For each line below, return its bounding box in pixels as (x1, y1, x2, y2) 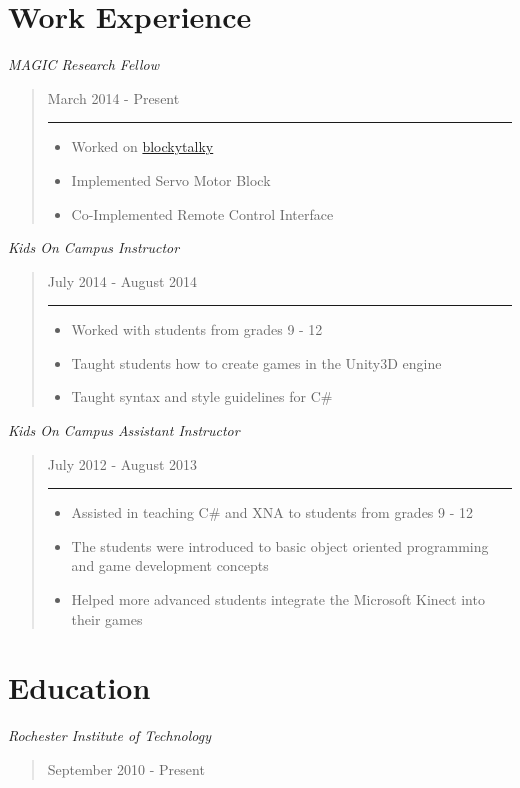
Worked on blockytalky (71, 136, 214, 157)
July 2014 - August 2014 (47, 270, 198, 291)
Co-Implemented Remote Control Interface (71, 203, 334, 224)
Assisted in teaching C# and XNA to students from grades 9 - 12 (71, 502, 474, 523)
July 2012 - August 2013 (47, 453, 198, 474)
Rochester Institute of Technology (8, 725, 211, 746)
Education (8, 667, 151, 708)
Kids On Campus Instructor (8, 237, 180, 258)
